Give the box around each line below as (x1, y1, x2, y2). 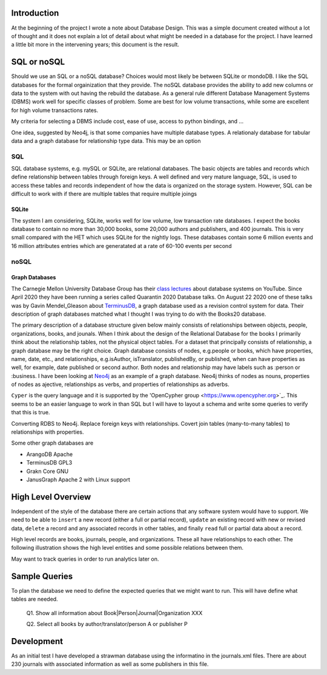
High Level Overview (11, 492, 91, 502)
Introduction (11, 8, 59, 18)
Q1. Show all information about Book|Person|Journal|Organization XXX (26, 609, 203, 616)
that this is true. (11, 409, 50, 416)
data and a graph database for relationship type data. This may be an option (11, 137, 201, 145)
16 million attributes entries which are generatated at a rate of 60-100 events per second (11, 242, 232, 249)
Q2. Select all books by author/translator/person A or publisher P (26, 620, 188, 627)
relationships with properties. (11, 428, 84, 435)
